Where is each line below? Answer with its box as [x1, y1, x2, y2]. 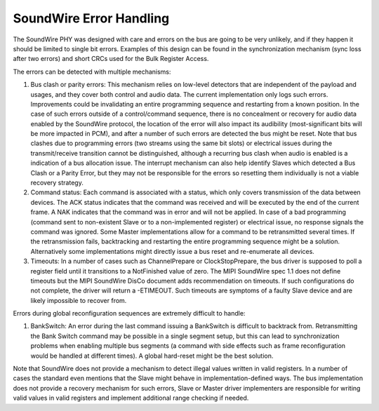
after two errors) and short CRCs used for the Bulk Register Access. [13, 55, 209, 63]
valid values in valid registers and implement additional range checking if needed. [13, 393, 249, 403]
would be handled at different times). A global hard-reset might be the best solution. [30, 351, 274, 360]
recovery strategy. [30, 179, 84, 187]
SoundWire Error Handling [13, 11, 170, 26]
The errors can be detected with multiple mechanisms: [13, 67, 171, 76]
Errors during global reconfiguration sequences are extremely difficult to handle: [13, 309, 246, 318]
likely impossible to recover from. [30, 296, 127, 304]
